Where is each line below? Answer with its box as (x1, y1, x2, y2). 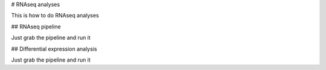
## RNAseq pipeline (11, 23, 61, 30)
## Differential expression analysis (11, 45, 97, 52)
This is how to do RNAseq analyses (11, 12, 99, 19)
